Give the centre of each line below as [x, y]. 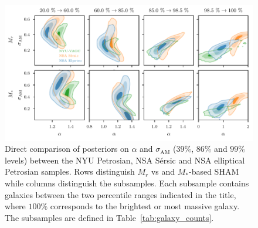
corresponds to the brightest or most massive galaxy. [145, 206]
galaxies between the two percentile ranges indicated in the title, [120, 194]
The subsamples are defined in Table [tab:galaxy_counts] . [109, 217]
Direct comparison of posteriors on [67, 149]
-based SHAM [214, 171]
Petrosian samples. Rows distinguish [70, 171]
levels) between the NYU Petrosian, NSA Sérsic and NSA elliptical [125, 160]
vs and [163, 171]
